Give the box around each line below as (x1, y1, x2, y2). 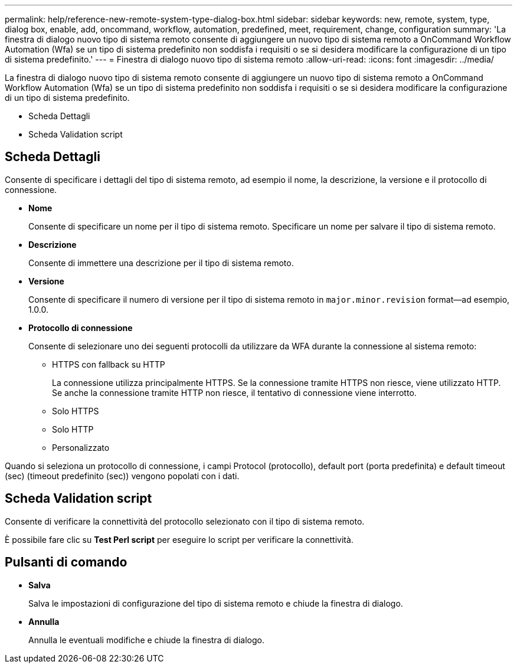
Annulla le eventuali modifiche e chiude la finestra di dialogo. (28, 634, 264, 645)
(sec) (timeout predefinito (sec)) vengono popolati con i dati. (5, 470, 240, 481)
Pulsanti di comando (5, 555, 127, 570)
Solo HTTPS (52, 405, 99, 416)
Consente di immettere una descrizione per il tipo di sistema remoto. (28, 257, 294, 268)
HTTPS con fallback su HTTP (52, 359, 165, 369)
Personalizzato (52, 442, 110, 453)
